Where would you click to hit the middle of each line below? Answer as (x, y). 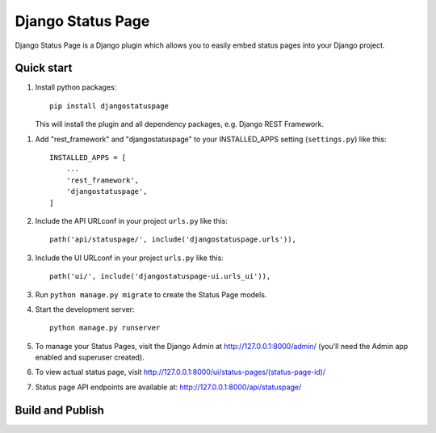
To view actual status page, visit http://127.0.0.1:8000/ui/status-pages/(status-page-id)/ (180, 372)
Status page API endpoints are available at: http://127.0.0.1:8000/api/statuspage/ (168, 387)
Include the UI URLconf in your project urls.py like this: (129, 258)
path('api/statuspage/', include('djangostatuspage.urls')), (173, 240)
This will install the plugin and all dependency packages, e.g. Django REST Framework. (180, 124)
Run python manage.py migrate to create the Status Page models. (151, 294)
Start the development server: (85, 309)
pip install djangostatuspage (109, 106)
